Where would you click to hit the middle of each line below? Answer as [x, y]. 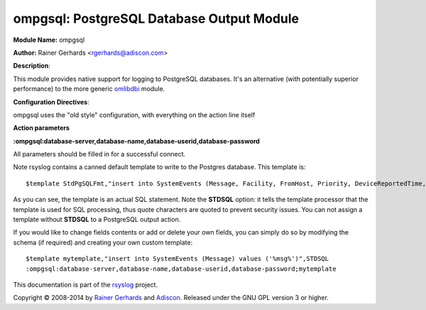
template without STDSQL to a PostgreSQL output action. [97, 220]
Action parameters [42, 128]
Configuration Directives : [51, 102]
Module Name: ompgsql [49, 40]
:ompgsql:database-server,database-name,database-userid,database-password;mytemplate [181, 269]
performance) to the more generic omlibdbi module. [89, 89]
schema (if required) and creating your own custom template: [103, 242]
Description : [32, 66]
